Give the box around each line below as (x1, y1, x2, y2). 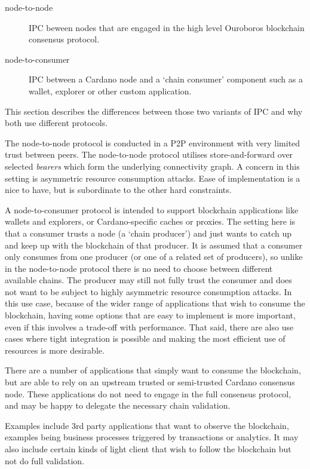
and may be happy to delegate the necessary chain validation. (5, 399, 231, 412)
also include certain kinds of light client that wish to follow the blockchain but (5, 443, 291, 455)
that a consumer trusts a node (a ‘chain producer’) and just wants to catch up (5, 226, 292, 239)
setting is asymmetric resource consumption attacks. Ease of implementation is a (5, 171, 300, 184)
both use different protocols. (5, 117, 108, 129)
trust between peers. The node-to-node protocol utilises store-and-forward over (5, 148, 293, 161)
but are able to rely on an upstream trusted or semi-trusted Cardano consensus (5, 376, 295, 388)
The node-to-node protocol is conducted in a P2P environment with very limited (5, 136, 300, 149)
